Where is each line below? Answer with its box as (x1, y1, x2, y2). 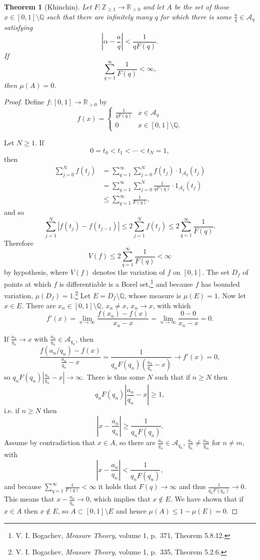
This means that (4, 494, 54, 504)
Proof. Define (4, 96, 44, 107)
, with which (152, 300, 191, 310)
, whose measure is (124, 290, 181, 300)
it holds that (98, 481, 137, 492)
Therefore (4, 237, 33, 248)
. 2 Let (73, 289, 91, 300)
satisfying (4, 22, 33, 32)
